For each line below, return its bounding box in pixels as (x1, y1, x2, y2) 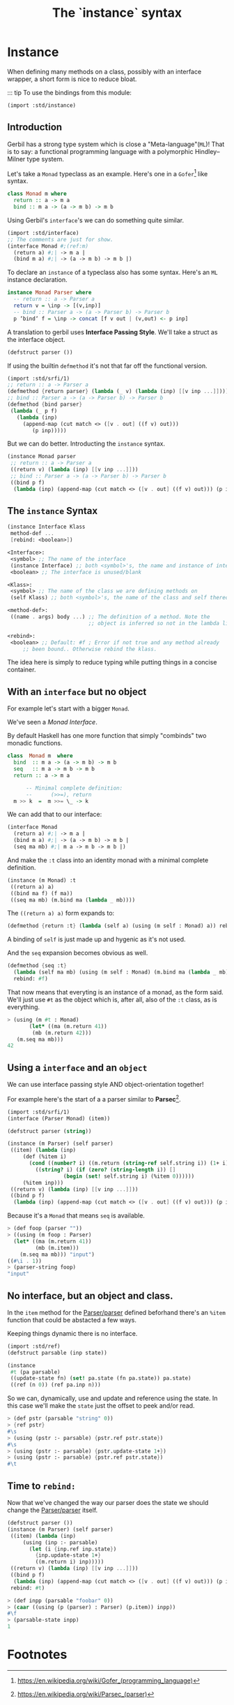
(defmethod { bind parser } (7, 401, 82, 408)
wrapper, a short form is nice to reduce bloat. (7, 75, 137, 83)
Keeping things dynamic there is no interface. (7, 1329, 138, 1337)
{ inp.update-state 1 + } (35, 1552, 101, 1559)
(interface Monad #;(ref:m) (7, 243, 89, 250)
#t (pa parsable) (10, 1369, 61, 1376)
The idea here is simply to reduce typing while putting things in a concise (7, 658, 217, 666)
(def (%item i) (22, 1153, 68, 1160)
